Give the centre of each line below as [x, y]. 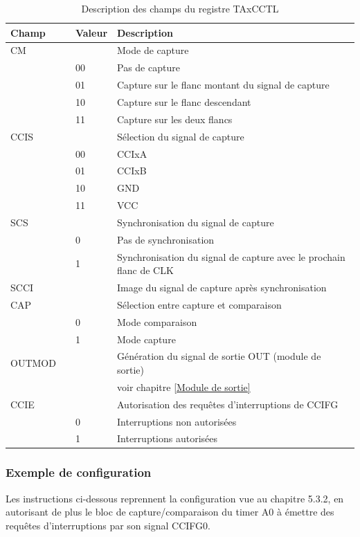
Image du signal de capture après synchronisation [222, 287]
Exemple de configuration [79, 472]
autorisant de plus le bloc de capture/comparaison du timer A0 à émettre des [170, 512]
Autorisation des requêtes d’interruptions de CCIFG [228, 404]
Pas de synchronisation [166, 239]
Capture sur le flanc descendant [184, 101]
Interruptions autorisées [168, 438]
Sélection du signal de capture [181, 136]
